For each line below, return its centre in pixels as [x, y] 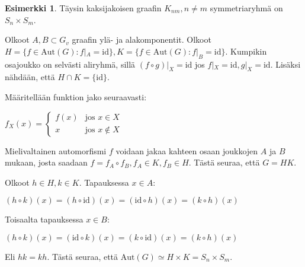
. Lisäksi [285, 64]
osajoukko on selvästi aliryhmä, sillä [70, 64]
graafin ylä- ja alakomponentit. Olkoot [142, 39]
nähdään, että [30, 77]
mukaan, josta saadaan [46, 162]
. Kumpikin [246, 51]
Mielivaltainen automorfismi [56, 150]
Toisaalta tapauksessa [44, 219]
